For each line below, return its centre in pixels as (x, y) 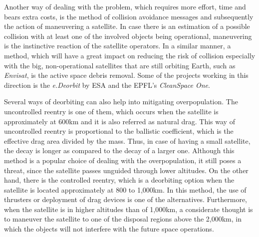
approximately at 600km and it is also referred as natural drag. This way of (120, 121)
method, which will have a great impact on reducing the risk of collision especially (130, 55)
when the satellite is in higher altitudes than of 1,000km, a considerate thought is (129, 209)
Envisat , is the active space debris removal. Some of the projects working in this (126, 75)
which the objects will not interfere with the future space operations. (109, 229)
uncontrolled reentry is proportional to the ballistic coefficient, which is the (119, 131)
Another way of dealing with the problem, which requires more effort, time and (125, 6)
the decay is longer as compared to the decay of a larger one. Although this (119, 150)
